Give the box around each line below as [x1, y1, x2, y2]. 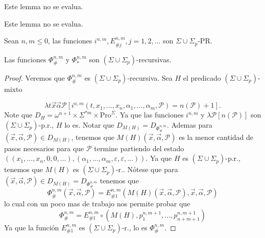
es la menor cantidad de [179, 131, 254, 142]
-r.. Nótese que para [115, 164, 178, 175]
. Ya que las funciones [115, 109, 184, 120]
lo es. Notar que [64, 120, 114, 130]
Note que [4, 109, 33, 120]
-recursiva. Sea [127, 72, 173, 83]
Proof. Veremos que [4, 72, 65, 83]
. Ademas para [166, 120, 212, 130]
